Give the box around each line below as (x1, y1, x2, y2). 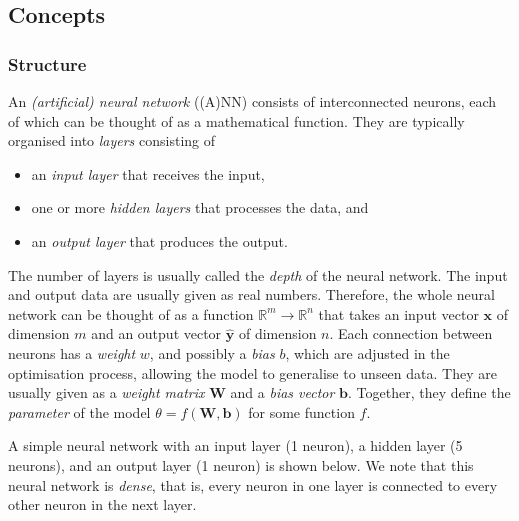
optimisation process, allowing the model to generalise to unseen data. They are (8, 362, 497, 383)
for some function (248, 401, 355, 422)
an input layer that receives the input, (31, 163, 265, 184)
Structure (8, 51, 87, 76)
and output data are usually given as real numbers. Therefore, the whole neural (8, 284, 495, 305)
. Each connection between (329, 323, 493, 344)
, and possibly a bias (149, 342, 275, 363)
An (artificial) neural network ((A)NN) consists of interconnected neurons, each (8, 91, 497, 111)
